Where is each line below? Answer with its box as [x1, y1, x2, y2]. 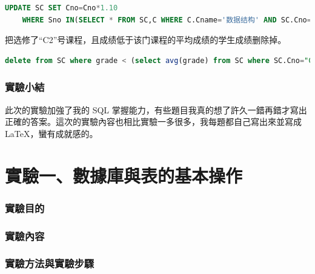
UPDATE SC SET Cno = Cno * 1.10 [5, 4, 118, 12]
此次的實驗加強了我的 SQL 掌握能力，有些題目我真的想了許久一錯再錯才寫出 [5, 103, 307, 116]
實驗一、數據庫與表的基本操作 [5, 162, 243, 187]
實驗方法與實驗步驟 [5, 256, 94, 271]
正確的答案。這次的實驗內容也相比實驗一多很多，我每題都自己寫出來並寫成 [5, 115, 302, 128]
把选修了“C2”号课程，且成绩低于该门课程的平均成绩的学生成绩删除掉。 [5, 33, 287, 46]
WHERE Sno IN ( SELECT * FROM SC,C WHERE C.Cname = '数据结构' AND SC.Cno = [22, 15, 311, 24]
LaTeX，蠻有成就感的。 [5, 127, 98, 139]
